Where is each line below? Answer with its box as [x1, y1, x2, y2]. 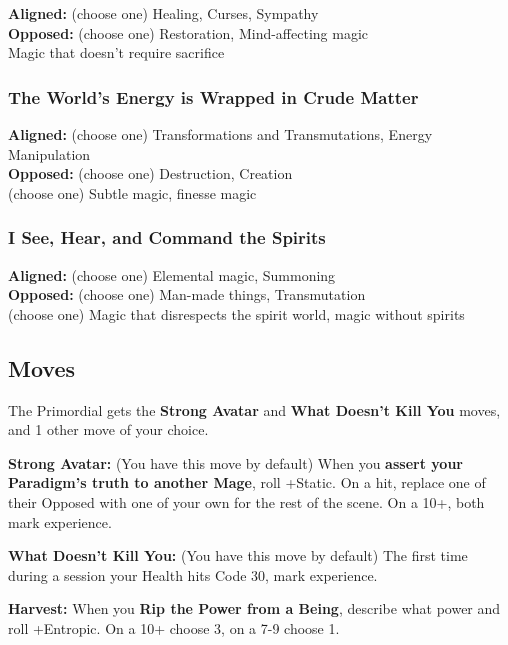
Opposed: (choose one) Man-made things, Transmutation [8, 284, 366, 305]
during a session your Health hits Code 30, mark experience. [8, 564, 378, 585]
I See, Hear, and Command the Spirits [8, 225, 326, 250]
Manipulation [8, 143, 91, 164]
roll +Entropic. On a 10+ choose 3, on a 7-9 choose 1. [8, 617, 340, 638]
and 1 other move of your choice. [8, 419, 209, 440]
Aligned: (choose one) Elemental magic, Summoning [8, 264, 336, 285]
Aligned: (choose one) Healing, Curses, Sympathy [8, 3, 319, 23]
